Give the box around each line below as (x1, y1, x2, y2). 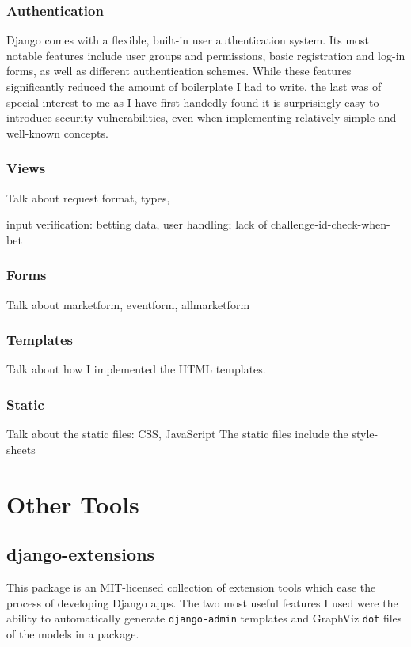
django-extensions (6, 542, 155, 566)
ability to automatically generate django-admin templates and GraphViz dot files (6, 610, 402, 626)
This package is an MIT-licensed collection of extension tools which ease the (6, 578, 376, 595)
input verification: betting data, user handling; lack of (6, 216, 268, 233)
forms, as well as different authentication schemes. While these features (6, 62, 352, 79)
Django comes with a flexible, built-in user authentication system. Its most (6, 32, 370, 48)
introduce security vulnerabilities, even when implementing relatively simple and (6, 109, 397, 126)
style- (352, 426, 379, 442)
